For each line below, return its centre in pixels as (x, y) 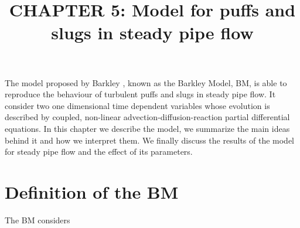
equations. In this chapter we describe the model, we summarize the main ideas (147, 128)
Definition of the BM (92, 191)
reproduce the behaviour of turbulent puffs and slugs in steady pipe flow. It (140, 94)
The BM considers (37, 220)
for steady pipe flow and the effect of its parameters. (99, 152)
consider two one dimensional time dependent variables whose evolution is (137, 105)
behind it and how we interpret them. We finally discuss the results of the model (150, 140)
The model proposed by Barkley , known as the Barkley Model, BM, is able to (146, 82)
